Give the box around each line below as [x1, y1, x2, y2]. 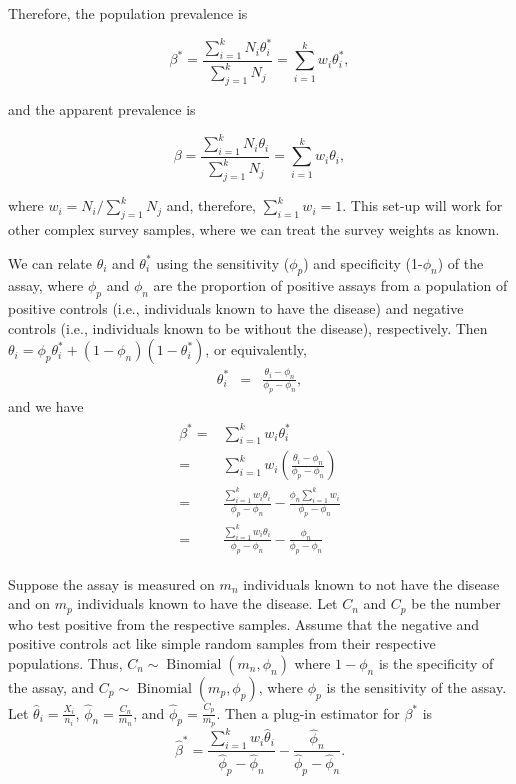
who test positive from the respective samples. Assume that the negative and [8, 613, 480, 634]
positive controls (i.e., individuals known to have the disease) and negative [8, 298, 464, 319]
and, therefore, [166, 195, 257, 216]
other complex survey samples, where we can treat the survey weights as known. [8, 218, 500, 239]
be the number [411, 593, 501, 614]
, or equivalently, [205, 339, 307, 360]
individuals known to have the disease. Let [77, 593, 338, 614]
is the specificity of [378, 652, 494, 673]
